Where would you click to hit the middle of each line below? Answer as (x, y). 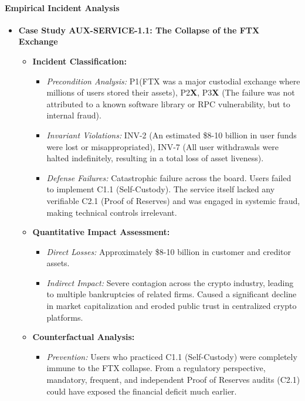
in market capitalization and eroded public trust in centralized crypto (172, 306)
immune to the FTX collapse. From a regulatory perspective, (156, 368)
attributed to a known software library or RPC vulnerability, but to (168, 103)
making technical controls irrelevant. (112, 212)
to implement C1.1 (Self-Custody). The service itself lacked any (161, 189)
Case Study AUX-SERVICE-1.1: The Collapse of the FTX (139, 30)
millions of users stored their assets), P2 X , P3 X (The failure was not (171, 92)
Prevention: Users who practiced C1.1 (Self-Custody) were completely (172, 356)
